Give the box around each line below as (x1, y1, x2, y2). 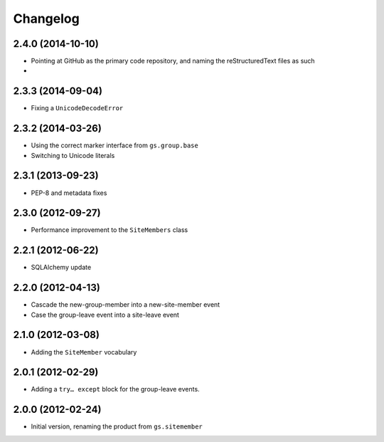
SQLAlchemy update (31, 263, 92, 272)
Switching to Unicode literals (31, 151, 115, 159)
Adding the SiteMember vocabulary (31, 347, 137, 356)
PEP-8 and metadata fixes (31, 189, 107, 197)
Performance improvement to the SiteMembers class (31, 226, 188, 234)
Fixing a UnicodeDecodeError (31, 104, 124, 112)
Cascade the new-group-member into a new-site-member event (31, 300, 220, 309)
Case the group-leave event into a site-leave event (31, 310, 179, 319)
